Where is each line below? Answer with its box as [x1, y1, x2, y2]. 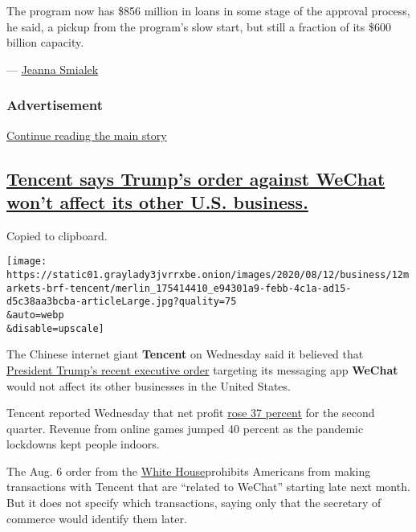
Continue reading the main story [6, 126, 167, 143]
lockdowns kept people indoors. [6, 436, 160, 452]
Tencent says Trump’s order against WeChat [6, 166, 385, 190]
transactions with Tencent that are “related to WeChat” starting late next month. [6, 478, 410, 495]
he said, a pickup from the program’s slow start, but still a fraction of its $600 [6, 18, 391, 35]
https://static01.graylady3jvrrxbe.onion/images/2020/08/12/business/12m [6, 269, 410, 281]
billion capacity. [6, 34, 84, 51]
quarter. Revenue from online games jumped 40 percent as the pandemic [6, 419, 364, 436]
